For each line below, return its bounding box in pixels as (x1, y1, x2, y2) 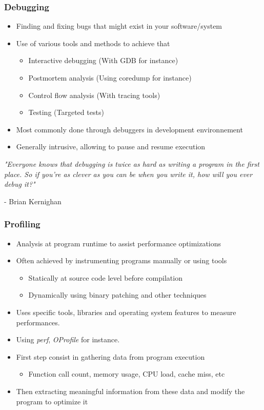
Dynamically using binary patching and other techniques (28, 289, 207, 300)
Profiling (4, 218, 40, 230)
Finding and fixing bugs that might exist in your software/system (16, 21, 222, 31)
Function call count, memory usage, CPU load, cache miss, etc (28, 368, 225, 379)
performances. (16, 317, 60, 327)
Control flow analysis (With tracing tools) (28, 89, 160, 100)
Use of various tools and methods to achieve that (16, 37, 170, 48)
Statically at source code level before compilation (28, 272, 182, 283)
